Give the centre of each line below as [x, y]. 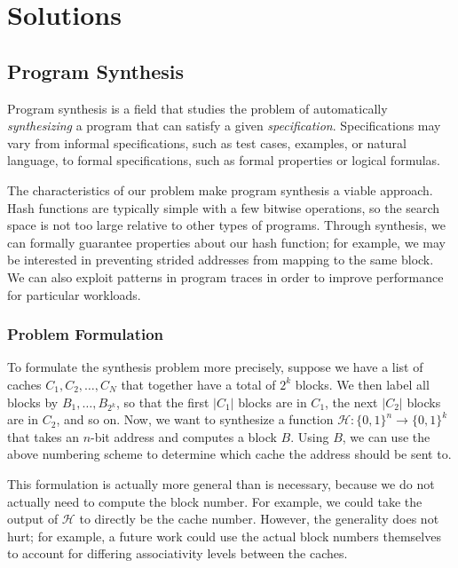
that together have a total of [198, 384]
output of [33, 519]
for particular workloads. [74, 294]
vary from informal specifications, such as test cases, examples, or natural [207, 142]
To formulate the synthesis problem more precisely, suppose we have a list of [215, 367]
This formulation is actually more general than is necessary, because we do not [221, 484]
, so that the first [162, 402]
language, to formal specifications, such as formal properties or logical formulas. [224, 160]
